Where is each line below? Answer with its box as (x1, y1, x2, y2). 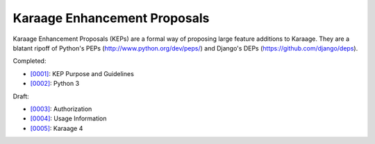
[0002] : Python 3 (30, 80, 80, 88)
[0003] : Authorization (30, 105, 92, 113)
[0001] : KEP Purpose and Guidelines (30, 69, 135, 78)
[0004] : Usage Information (30, 114, 107, 123)
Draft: (12, 92, 29, 100)
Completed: (12, 57, 47, 65)
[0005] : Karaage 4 (30, 124, 83, 132)
